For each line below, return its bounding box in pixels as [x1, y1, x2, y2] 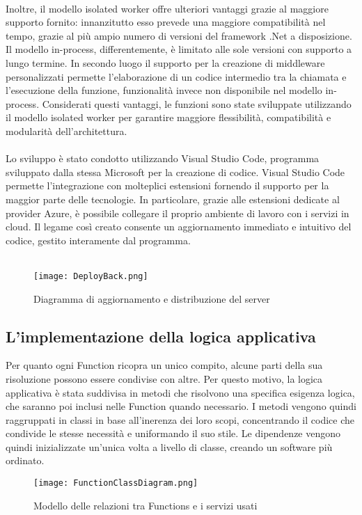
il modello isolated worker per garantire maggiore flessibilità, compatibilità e [6, 110, 331, 125]
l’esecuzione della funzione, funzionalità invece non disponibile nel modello [6, 83, 322, 97]
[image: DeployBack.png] [33, 271, 148, 281]
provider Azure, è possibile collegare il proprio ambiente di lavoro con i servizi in [6, 205, 349, 220]
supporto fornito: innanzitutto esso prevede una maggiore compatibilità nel [6, 15, 326, 29]
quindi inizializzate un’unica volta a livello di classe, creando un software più [6, 439, 333, 454]
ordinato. [6, 453, 45, 468]
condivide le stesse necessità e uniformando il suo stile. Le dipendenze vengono [6, 426, 341, 441]
